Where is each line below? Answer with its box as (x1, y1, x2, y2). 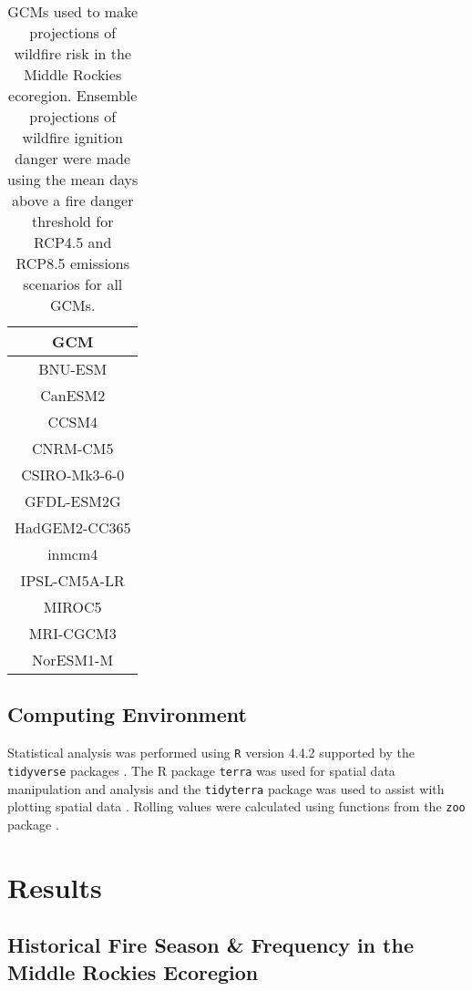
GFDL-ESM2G (24, 490, 121, 511)
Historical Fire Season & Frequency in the (7, 931, 414, 959)
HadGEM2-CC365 (15, 517, 131, 538)
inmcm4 (47, 543, 98, 564)
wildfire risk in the (14, 43, 132, 64)
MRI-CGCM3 (28, 623, 117, 644)
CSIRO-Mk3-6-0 (21, 464, 125, 485)
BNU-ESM (38, 358, 108, 379)
